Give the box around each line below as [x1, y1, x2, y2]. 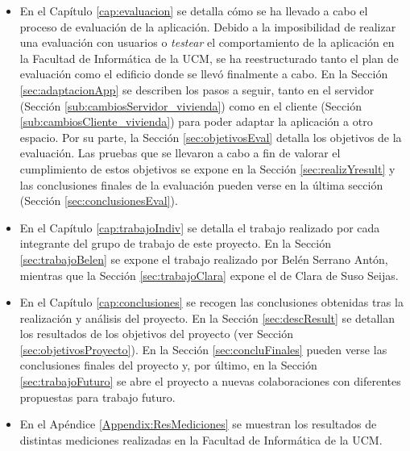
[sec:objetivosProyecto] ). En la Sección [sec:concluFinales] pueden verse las [19, 340, 387, 357]
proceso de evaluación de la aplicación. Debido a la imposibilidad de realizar [19, 18, 396, 35]
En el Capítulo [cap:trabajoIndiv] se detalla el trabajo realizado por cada [19, 219, 380, 236]
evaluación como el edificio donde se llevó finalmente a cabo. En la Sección [19, 65, 388, 82]
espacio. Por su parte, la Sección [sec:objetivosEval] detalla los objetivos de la [19, 128, 402, 145]
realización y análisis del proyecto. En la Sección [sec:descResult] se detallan [19, 309, 396, 326]
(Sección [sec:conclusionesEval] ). [19, 192, 178, 209]
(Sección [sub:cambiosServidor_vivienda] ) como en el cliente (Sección [19, 97, 362, 114]
